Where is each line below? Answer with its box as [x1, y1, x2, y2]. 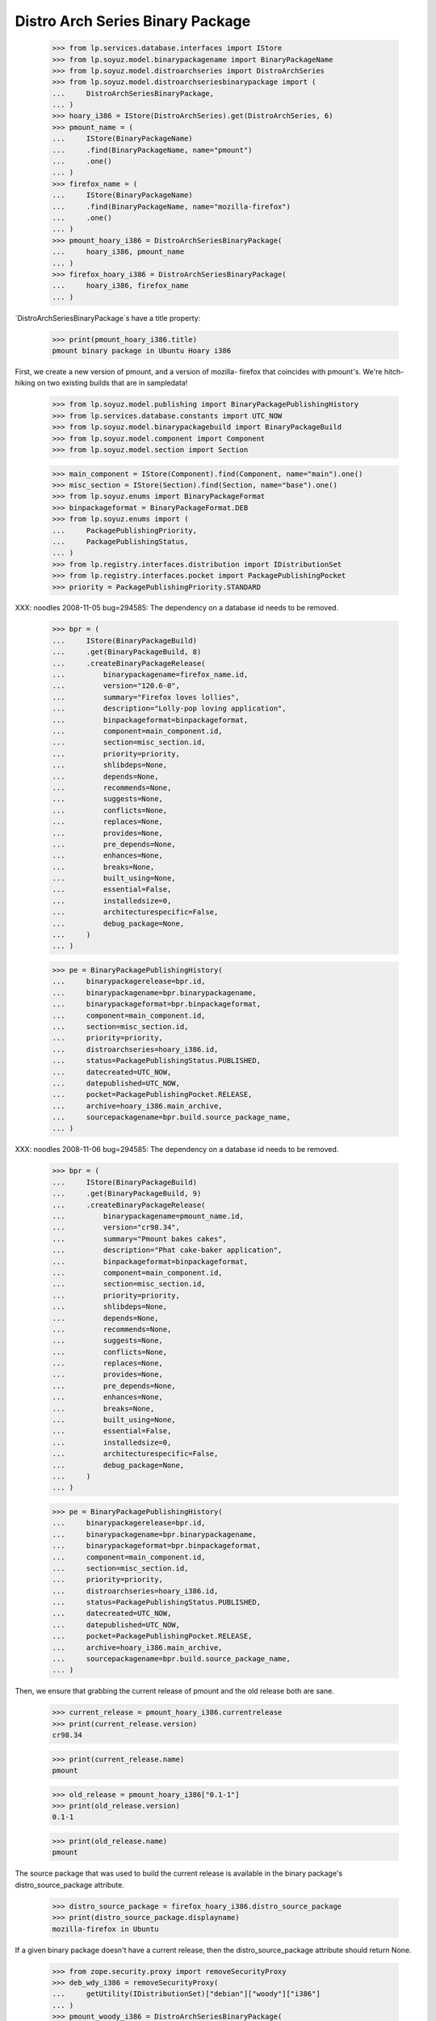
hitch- [384, 367, 405, 377]
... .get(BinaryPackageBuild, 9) [52, 1189, 202, 1198]
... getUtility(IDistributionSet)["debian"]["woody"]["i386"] [52, 1989, 321, 1998]
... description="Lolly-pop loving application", [52, 704, 287, 713]
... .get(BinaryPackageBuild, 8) [52, 648, 202, 656]
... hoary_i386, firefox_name [52, 281, 189, 290]
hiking [15, 378, 36, 388]
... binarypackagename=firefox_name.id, [52, 670, 249, 679]
